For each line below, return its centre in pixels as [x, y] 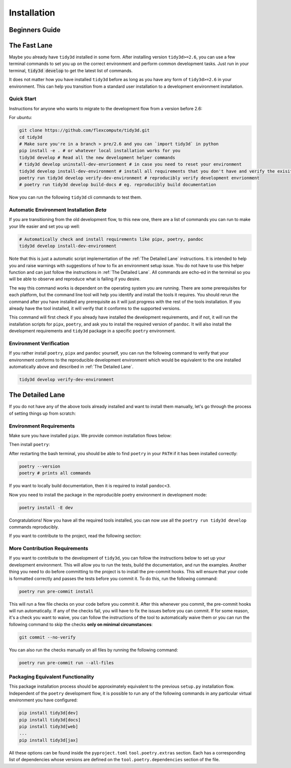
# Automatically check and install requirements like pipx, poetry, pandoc [111, 239]
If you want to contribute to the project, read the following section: [75, 536]
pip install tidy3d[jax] [49, 740]
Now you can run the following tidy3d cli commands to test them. [75, 197]
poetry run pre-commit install [57, 591]
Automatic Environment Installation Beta [58, 210]
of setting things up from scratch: [42, 413]
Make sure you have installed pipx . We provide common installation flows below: [90, 435]
